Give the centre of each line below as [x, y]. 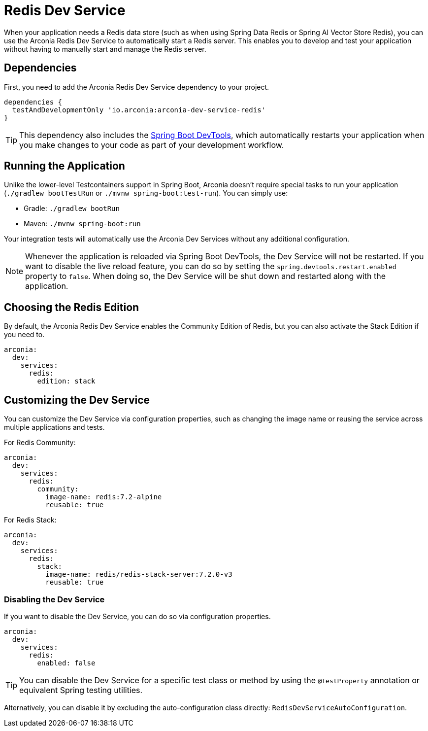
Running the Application [65, 166]
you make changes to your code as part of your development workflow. [152, 145]
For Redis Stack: [30, 520]
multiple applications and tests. [54, 427]
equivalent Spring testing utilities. [81, 690]
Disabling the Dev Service [54, 599]
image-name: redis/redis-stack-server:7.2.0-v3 [139, 574]
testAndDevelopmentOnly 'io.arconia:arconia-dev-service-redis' [139, 110]
